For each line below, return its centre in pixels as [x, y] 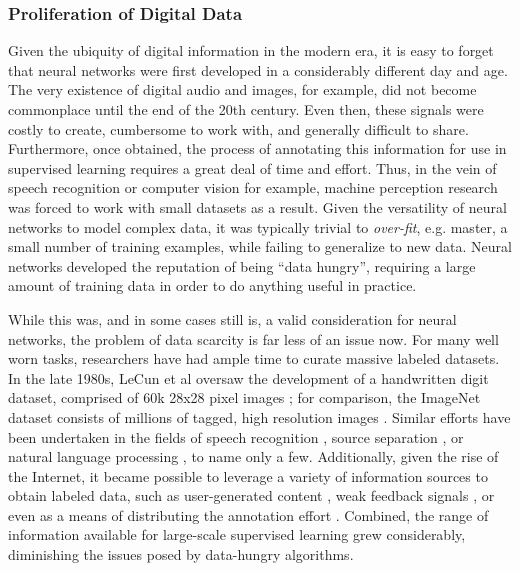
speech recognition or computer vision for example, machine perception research [253, 187]
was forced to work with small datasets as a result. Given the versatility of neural [257, 206]
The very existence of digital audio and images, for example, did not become [242, 89]
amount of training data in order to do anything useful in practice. [212, 285]
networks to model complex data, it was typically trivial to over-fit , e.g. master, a [258, 226]
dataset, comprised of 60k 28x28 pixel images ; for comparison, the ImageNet [244, 397]
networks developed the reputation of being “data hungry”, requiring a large [242, 265]
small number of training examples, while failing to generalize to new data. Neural [260, 246]
